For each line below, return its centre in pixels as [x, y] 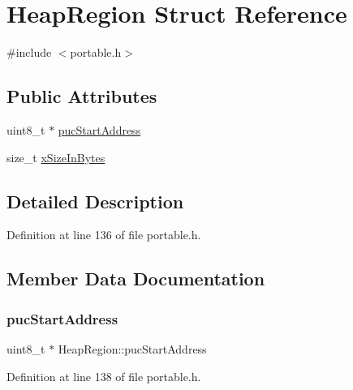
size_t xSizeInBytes [56, 157]
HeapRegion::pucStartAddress [132, 348]
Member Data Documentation [136, 279]
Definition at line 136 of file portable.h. [104, 235]
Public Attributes [82, 96]
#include [29, 52]
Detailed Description [95, 201]
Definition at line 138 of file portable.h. [104, 376]
